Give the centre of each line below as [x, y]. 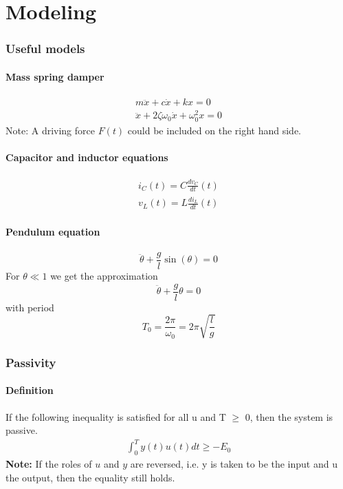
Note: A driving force [50, 130]
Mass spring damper [55, 76]
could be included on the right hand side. [214, 130]
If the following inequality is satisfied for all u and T [116, 416]
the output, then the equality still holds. [90, 477]
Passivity [31, 362]
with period [30, 307]
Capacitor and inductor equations [87, 157]
